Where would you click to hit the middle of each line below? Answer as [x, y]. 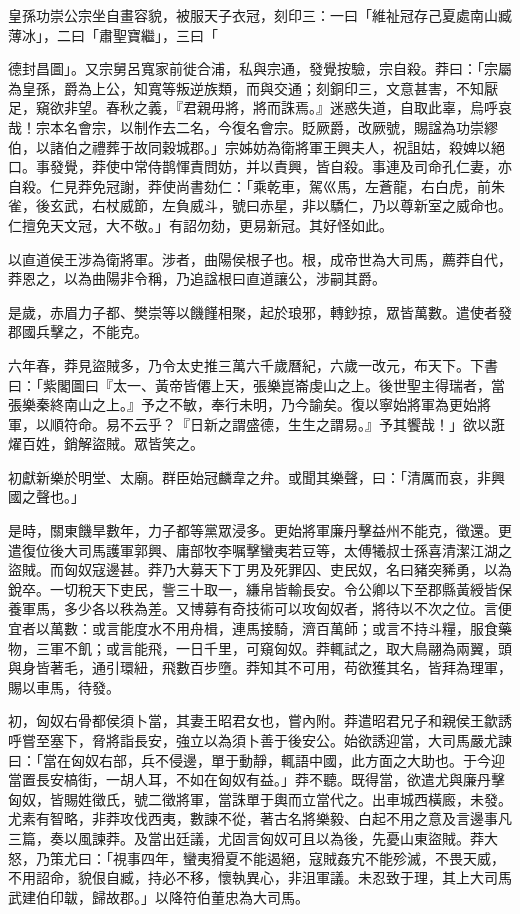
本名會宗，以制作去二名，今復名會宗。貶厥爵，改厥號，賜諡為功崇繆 [273, 126]
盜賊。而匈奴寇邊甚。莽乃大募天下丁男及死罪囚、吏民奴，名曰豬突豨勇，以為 [260, 569]
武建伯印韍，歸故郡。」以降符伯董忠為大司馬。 [158, 896]
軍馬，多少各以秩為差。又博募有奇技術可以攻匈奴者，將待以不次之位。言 [259, 608]
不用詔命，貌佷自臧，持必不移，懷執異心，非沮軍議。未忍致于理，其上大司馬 [260, 877]
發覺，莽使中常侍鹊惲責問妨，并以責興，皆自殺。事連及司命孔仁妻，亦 [280, 166]
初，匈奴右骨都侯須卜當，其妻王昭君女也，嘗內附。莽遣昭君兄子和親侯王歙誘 [260, 720]
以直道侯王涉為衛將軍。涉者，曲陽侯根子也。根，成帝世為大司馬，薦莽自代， [260, 258]
